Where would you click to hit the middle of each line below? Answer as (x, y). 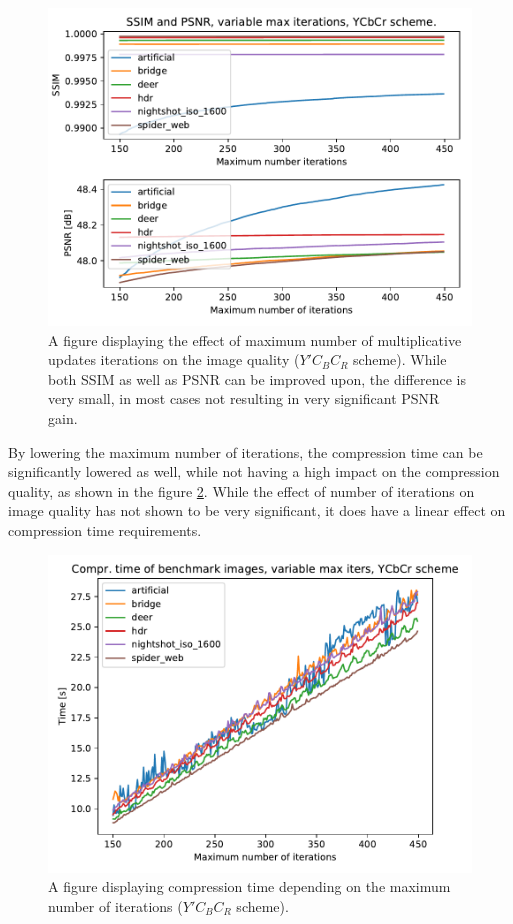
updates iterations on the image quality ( (174, 359)
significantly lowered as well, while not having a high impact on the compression (254, 471)
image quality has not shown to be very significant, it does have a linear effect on (257, 510)
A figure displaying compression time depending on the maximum (249, 886)
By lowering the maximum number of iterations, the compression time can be (245, 451)
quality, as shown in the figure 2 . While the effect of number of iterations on (241, 490)
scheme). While (400, 359)
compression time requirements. (105, 529)
